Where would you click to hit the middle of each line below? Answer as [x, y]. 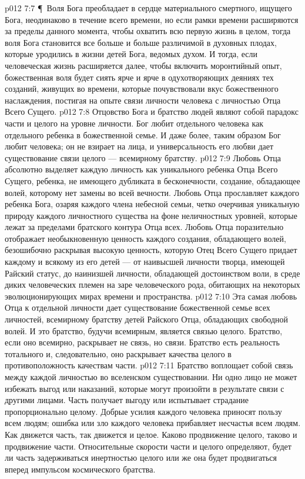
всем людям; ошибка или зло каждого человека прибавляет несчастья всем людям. [153, 423]
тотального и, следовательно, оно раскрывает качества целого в [118, 353]
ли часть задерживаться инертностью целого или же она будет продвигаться [141, 458]
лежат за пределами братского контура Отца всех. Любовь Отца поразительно [144, 227]
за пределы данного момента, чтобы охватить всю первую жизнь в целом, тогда [148, 31]
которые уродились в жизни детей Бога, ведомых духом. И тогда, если [131, 54]
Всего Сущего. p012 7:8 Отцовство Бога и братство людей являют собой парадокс [152, 112]
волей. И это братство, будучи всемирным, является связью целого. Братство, [144, 330]
